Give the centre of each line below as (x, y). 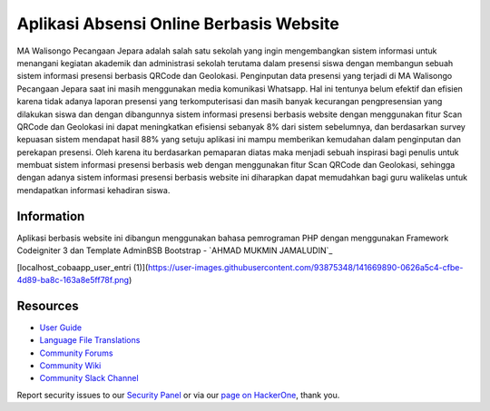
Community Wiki (70, 366)
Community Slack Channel (89, 378)
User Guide (61, 328)
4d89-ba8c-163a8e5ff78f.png (73, 279)
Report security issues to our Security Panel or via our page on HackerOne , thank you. (178, 395)
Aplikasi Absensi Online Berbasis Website (178, 24)
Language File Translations (90, 340)
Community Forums (76, 353)
